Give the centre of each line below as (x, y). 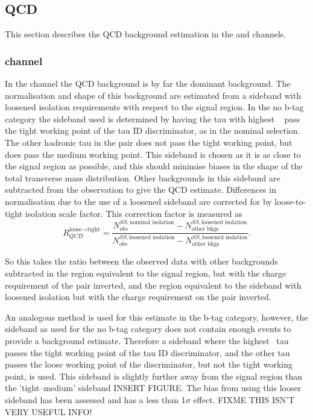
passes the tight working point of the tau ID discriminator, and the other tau (147, 352)
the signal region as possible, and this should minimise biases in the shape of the (154, 166)
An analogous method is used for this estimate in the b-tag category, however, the (156, 317)
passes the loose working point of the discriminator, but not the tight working (149, 364)
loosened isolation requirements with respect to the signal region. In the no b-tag (154, 107)
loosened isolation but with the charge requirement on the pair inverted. (138, 297)
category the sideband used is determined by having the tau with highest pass (153, 118)
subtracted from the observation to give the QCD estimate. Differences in (141, 190)
